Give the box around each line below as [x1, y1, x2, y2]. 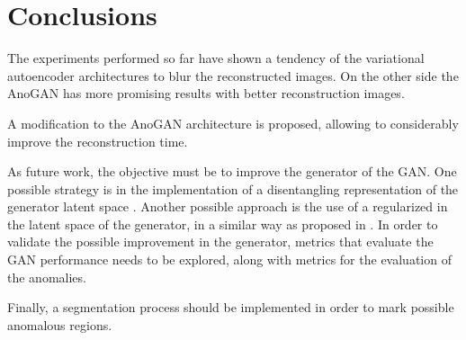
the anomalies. [7, 267, 86, 286]
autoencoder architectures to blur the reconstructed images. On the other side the [7, 66, 459, 85]
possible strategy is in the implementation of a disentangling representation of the [7, 179, 459, 198]
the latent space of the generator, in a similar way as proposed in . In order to [7, 214, 438, 233]
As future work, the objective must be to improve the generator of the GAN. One [7, 162, 457, 181]
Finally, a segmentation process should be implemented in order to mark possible [7, 298, 454, 317]
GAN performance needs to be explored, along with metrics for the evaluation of [7, 250, 452, 269]
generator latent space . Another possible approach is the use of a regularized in [7, 197, 448, 216]
